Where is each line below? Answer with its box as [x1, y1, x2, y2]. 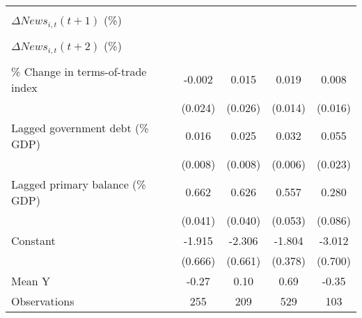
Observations [11, 292, 74, 309]
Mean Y [11, 272, 51, 289]
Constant [11, 232, 56, 248]
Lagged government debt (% [11, 119, 149, 136]
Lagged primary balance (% [11, 175, 146, 192]
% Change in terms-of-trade [11, 63, 147, 79]
